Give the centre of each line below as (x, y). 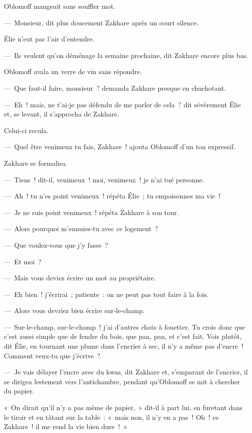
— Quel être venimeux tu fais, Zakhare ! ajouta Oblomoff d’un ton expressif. (120, 147)
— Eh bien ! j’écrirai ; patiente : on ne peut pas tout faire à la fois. (107, 294)
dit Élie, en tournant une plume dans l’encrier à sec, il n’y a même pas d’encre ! (124, 346)
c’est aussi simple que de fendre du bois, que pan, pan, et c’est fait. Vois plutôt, (123, 336)
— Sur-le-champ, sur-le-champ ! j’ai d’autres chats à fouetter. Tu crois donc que (125, 326)
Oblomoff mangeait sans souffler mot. (60, 6)
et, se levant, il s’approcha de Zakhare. (62, 114)
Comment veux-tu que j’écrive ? (52, 355)
